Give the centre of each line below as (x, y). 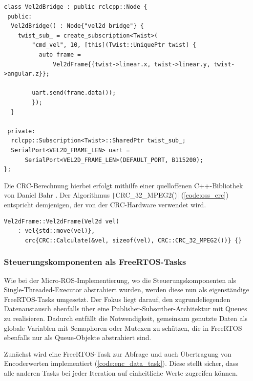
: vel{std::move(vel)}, (56, 231)
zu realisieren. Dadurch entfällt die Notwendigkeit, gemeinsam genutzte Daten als (126, 318)
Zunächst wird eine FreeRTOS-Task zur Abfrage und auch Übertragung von (118, 353)
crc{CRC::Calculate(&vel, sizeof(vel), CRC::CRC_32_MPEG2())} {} (133, 240)
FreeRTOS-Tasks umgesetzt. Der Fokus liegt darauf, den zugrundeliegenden (117, 299)
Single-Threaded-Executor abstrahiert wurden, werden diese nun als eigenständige (127, 290)
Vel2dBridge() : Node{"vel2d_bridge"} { (77, 26)
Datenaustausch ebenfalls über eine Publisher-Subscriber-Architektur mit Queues (126, 309)
